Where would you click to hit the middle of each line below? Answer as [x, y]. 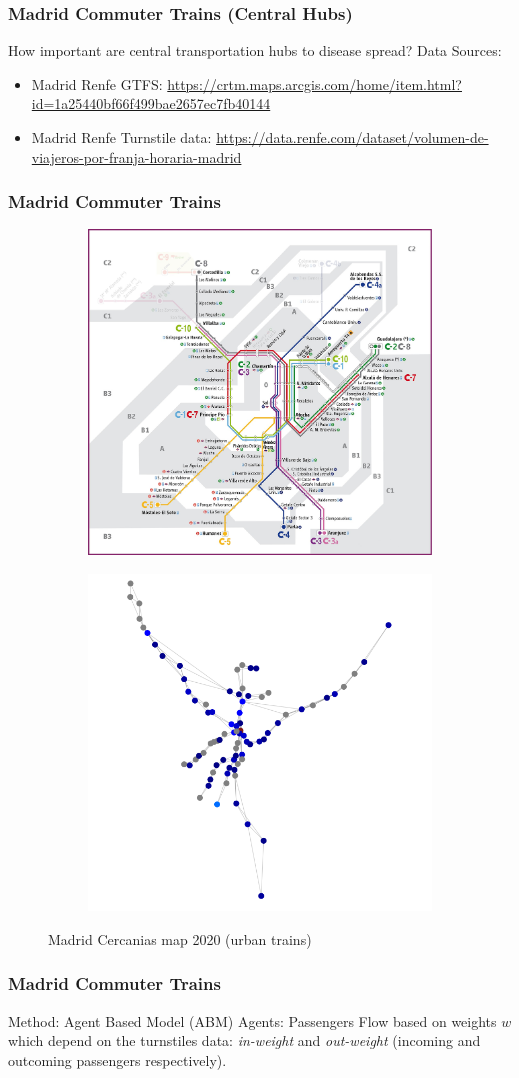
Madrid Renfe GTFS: [97, 83]
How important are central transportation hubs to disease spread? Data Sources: [255, 50]
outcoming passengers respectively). [117, 1059]
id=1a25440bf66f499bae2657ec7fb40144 [151, 103]
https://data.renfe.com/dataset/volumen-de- [352, 137]
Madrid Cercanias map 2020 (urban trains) [180, 938]
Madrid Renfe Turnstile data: [121, 137]
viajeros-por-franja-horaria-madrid [136, 156]
